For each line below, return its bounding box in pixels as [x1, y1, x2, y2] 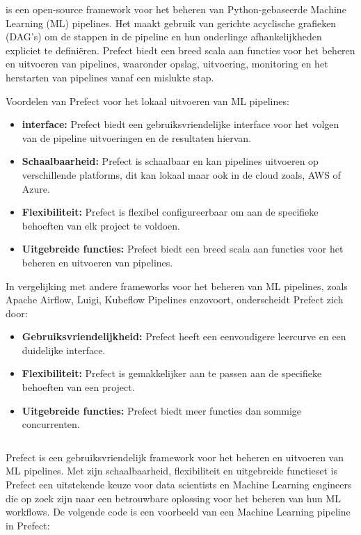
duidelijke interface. [22, 342, 106, 357]
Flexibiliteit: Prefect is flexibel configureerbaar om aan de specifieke [22, 205, 319, 219]
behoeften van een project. [22, 380, 135, 394]
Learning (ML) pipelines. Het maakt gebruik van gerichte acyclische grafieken [6, 15, 337, 30]
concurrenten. [22, 417, 80, 431]
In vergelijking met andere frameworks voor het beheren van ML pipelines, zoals [6, 278, 348, 293]
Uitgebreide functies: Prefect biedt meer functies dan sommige [22, 403, 302, 417]
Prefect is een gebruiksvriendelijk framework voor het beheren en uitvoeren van [6, 449, 344, 464]
